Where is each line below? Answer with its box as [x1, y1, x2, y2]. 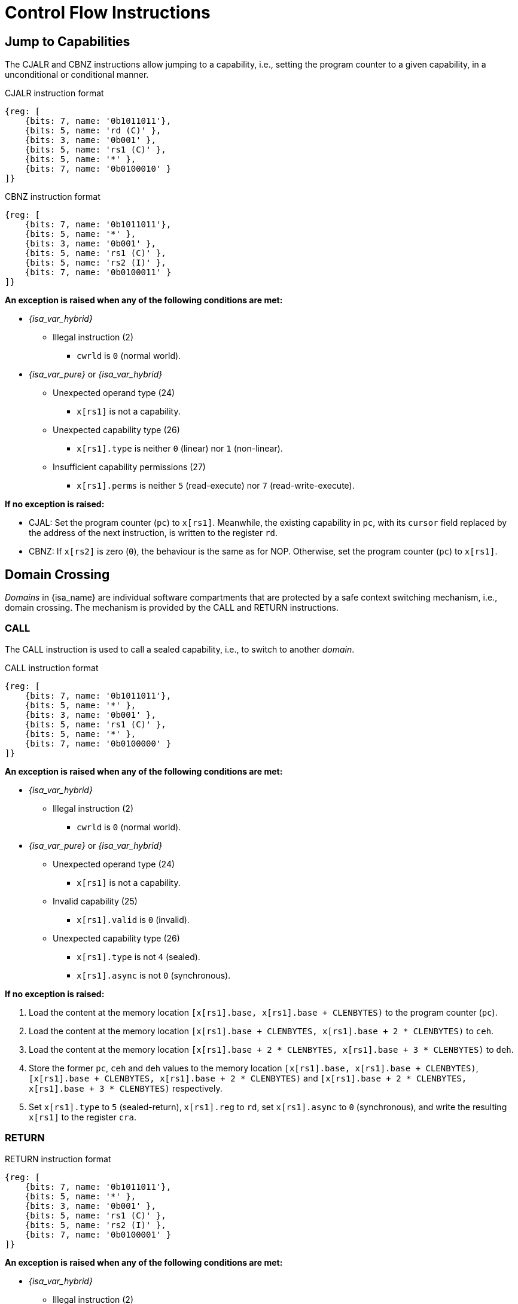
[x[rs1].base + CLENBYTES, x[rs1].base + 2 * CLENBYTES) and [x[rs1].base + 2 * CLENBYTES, [29, 1073, 467, 1083]
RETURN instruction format [5, 1153, 111, 1164]
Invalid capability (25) [53, 895, 138, 906]
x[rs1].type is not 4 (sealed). [77, 951, 200, 962]
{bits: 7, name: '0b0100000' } [25, 738, 172, 748]
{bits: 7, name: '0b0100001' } [25, 1229, 172, 1239]
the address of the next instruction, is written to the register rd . [29, 528, 278, 538]
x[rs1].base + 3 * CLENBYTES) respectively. [29, 1083, 223, 1093]
